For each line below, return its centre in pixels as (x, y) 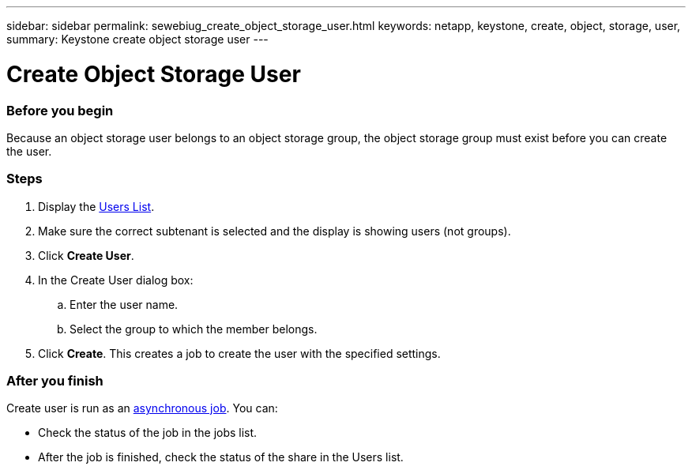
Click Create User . (86, 255)
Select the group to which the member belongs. (194, 329)
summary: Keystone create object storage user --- (137, 39)
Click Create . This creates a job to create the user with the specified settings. (239, 353)
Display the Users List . (96, 206)
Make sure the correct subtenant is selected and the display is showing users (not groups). (275, 231)
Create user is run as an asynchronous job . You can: (142, 408)
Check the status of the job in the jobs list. (148, 433)
